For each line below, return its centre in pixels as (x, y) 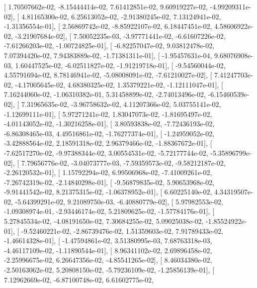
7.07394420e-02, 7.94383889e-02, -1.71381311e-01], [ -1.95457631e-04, (108, 55)
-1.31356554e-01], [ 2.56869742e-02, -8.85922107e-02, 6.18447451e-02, (108, 26)
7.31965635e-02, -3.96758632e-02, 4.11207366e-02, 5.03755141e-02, (121, 104)
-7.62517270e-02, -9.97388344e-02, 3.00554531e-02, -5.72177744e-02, (106, 152)
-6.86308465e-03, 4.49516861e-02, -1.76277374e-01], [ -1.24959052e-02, (109, 133)
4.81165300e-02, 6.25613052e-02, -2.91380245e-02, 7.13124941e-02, (121, 16)
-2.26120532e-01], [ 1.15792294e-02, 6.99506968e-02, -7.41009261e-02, (108, 172)
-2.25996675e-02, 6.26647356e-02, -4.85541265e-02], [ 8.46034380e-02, (108, 260)
